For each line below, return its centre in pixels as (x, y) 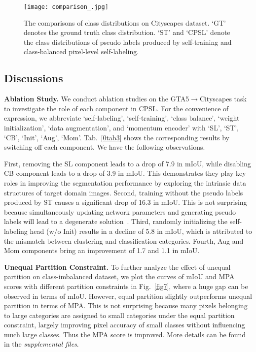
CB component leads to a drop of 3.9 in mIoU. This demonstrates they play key (125, 173)
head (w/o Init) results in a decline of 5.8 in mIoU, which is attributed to (141, 231)
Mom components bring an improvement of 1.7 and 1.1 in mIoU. (102, 250)
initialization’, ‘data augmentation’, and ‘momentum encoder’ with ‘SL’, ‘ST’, (121, 128)
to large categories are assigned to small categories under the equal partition (119, 315)
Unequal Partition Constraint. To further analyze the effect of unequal (117, 267)
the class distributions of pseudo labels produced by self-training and (128, 42)
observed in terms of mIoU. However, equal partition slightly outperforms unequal (128, 296)
